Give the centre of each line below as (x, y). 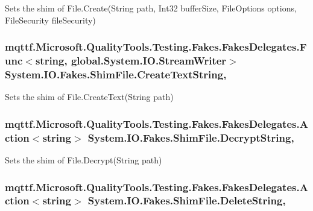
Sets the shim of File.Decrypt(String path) (84, 159)
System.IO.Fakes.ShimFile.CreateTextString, (116, 74)
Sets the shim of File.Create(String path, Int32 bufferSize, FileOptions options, (151, 8)
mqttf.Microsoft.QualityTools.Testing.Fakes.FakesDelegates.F (156, 47)
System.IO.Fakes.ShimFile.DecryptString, (191, 137)
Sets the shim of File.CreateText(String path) (89, 97)
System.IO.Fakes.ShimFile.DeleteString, (187, 200)
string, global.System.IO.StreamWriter (131, 61)
